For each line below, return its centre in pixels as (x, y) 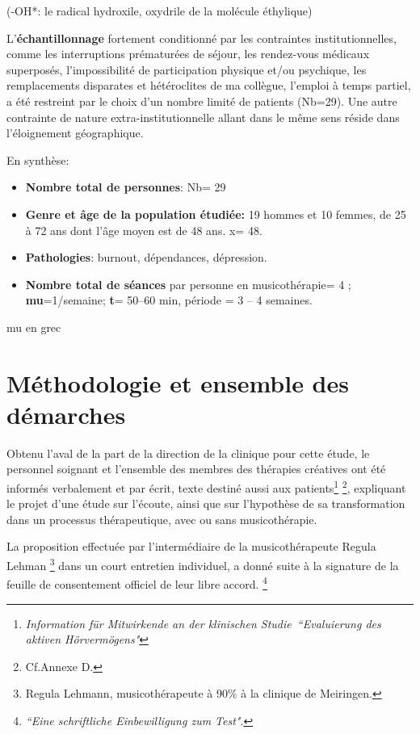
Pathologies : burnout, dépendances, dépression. (146, 257)
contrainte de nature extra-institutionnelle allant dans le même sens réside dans (203, 117)
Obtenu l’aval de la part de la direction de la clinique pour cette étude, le (188, 453)
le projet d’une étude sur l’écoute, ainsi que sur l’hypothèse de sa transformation (206, 503)
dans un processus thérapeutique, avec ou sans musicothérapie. (162, 519)
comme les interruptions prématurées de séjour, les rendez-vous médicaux (188, 54)
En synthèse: (38, 159)
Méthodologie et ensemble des (178, 382)
